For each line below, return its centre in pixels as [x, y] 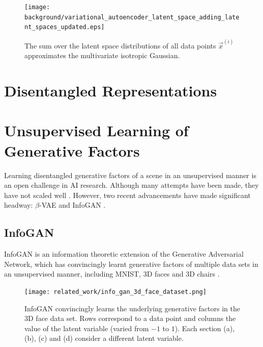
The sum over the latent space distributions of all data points [120, 45]
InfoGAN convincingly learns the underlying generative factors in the [132, 308]
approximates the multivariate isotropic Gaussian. [102, 55]
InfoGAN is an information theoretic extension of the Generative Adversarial [124, 254]
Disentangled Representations [111, 90]
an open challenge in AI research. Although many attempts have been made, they [131, 185]
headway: [19, 205]
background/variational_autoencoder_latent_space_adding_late [132, 17]
